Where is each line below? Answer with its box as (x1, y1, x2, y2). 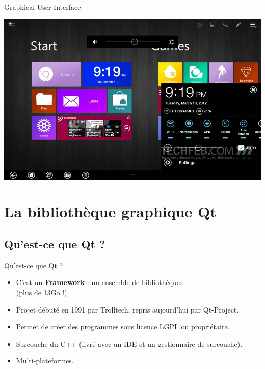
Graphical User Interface (4, 2, 81, 12)
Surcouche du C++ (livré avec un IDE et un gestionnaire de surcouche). (16, 338, 243, 349)
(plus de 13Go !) (16, 287, 67, 297)
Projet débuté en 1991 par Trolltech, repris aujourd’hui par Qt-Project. (16, 304, 239, 315)
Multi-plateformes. (16, 355, 74, 366)
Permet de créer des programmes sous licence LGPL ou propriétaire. (16, 321, 230, 332)
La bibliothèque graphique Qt (4, 201, 217, 222)
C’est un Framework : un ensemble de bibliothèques (16, 277, 183, 288)
